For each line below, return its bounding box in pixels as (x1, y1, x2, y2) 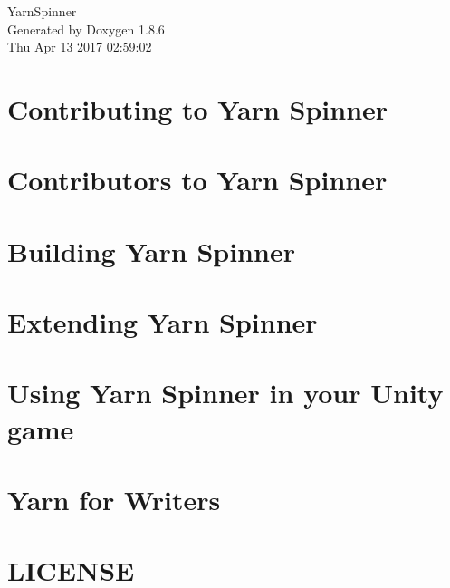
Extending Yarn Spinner (7, 304, 318, 341)
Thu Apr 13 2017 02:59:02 (7, 37, 152, 56)
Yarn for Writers (7, 481, 221, 518)
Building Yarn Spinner (7, 232, 295, 269)
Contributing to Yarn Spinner (7, 90, 388, 127)
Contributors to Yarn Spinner (7, 161, 388, 198)
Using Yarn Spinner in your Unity (7, 374, 444, 411)
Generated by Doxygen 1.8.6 (7, 19, 165, 38)
